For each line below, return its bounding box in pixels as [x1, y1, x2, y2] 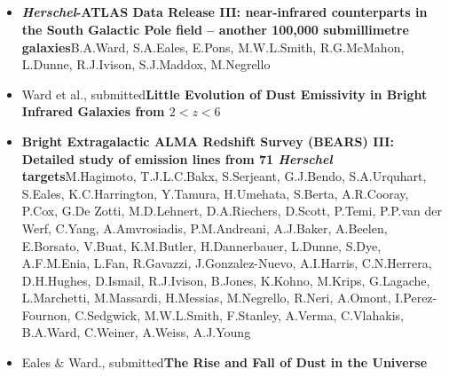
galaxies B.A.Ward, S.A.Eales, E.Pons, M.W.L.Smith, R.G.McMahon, [21, 37, 405, 56]
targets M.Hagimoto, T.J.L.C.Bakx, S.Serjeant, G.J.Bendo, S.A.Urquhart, [21, 167, 427, 185]
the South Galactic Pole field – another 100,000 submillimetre [21, 20, 409, 38]
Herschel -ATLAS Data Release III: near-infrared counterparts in [21, 3, 428, 21]
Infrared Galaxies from [21, 102, 165, 121]
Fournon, [21, 305, 71, 324]
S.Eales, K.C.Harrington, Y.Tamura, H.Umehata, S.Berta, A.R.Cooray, [21, 184, 409, 202]
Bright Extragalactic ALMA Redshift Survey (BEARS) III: [21, 131, 394, 150]
